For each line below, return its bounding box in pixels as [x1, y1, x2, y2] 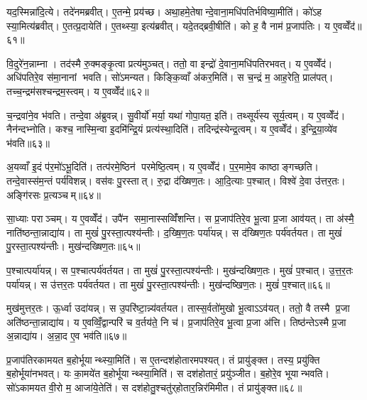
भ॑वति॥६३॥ [6, 135, 50, 150]
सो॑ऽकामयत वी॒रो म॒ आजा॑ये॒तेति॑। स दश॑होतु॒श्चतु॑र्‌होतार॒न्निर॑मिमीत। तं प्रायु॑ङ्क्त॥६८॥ [6, 380, 302, 395]
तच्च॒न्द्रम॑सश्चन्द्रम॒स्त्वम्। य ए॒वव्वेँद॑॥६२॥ [6, 83, 149, 98]
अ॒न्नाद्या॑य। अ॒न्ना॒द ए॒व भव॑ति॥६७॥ [6, 328, 127, 343]
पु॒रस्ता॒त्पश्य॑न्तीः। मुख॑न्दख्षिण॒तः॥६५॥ [6, 239, 141, 254]
